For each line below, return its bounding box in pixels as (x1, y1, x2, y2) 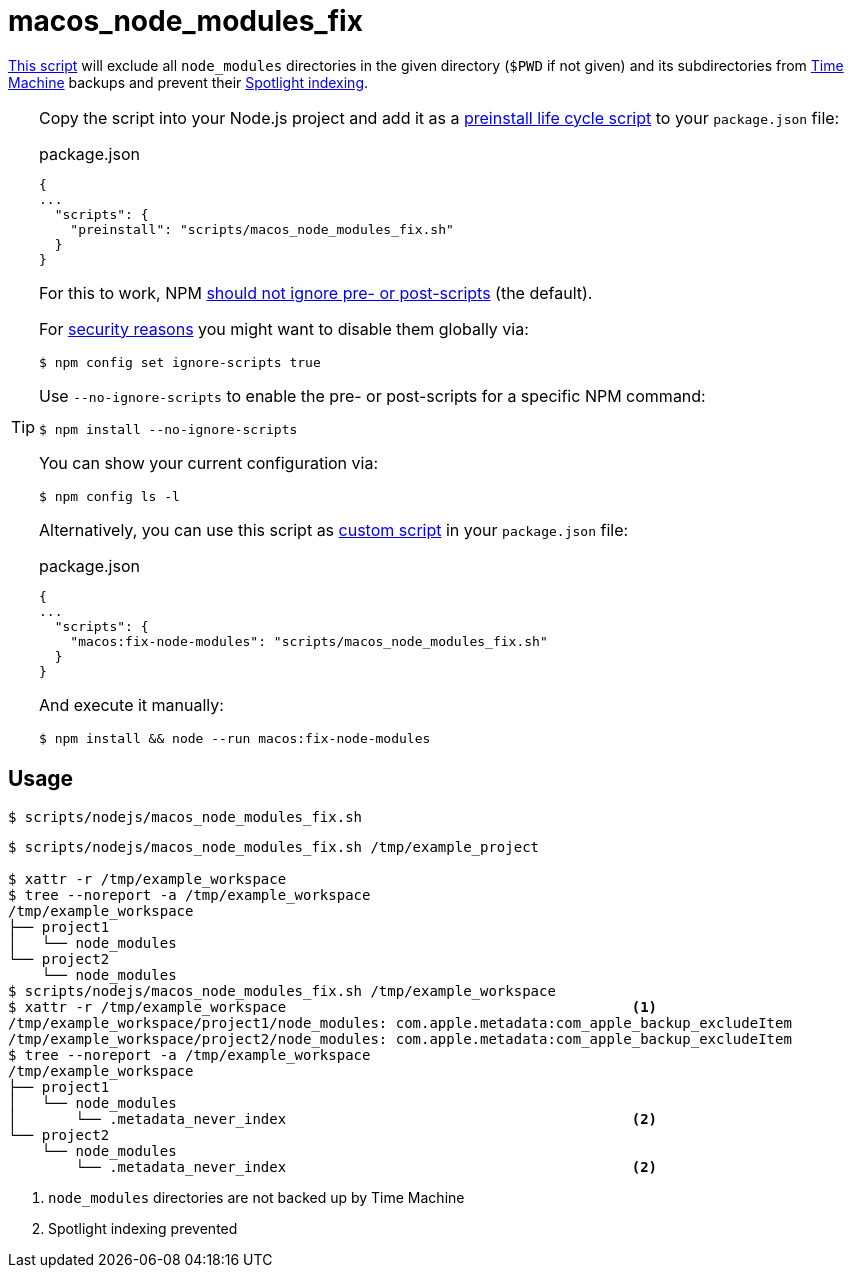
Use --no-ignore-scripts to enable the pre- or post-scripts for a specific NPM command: (39, 385, 706, 406)
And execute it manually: (39, 694, 224, 715)
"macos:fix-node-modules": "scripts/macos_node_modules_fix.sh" (70, 633, 548, 649)
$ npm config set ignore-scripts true (39, 354, 321, 370)
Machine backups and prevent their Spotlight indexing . (8, 73, 369, 91)
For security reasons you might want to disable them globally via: (39, 318, 529, 339)
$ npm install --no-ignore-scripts (39, 421, 298, 437)
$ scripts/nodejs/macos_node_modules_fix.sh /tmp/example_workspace (8, 982, 556, 999)
